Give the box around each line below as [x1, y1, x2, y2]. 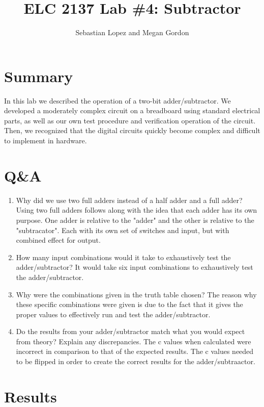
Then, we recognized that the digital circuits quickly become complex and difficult [4, 125, 260, 136]
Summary [4, 65, 73, 86]
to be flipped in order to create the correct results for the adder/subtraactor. [16, 356, 255, 367]
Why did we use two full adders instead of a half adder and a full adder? [16, 194, 243, 205]
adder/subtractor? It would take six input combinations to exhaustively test [16, 262, 253, 272]
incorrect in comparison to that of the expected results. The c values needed [16, 346, 254, 357]
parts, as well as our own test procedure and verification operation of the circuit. [4, 115, 256, 125]
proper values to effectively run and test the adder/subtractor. [16, 309, 211, 319]
